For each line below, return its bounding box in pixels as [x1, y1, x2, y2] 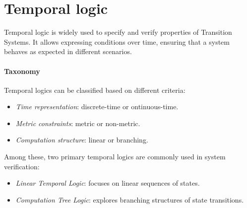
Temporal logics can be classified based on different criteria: [4, 84, 185, 95]
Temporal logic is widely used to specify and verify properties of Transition [4, 27, 232, 37]
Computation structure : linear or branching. [15, 135, 148, 145]
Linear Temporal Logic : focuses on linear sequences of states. [15, 178, 200, 188]
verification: [4, 161, 40, 171]
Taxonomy [4, 66, 40, 76]
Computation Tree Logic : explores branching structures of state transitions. [15, 194, 244, 205]
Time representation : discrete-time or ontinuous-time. [15, 101, 179, 112]
